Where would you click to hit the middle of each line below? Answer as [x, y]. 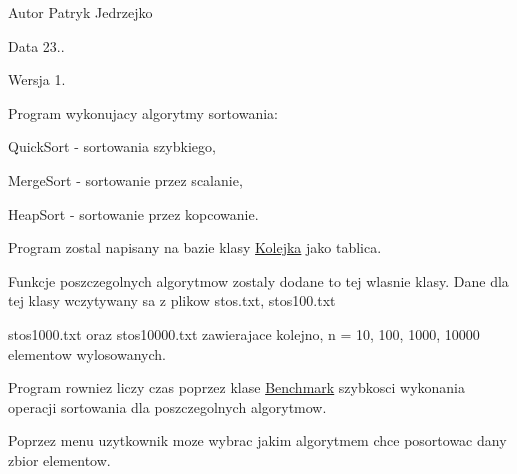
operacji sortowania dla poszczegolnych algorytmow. [167, 406]
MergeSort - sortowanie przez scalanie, [125, 179]
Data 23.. [36, 45]
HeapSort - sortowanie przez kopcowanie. [133, 213]
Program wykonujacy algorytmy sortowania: [143, 112]
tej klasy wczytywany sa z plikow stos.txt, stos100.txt [172, 300]
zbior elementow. [59, 459]
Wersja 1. [37, 79]
